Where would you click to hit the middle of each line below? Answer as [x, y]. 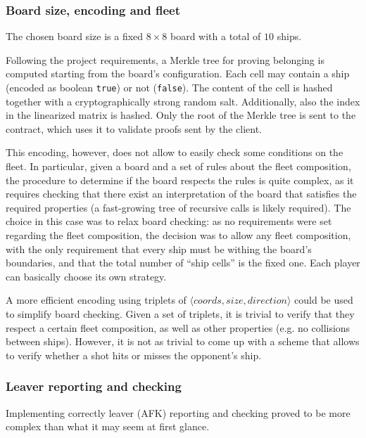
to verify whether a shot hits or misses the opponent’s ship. [134, 355]
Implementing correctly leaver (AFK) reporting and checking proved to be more [178, 412]
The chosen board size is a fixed [75, 36]
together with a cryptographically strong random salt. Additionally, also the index [183, 101]
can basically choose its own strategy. [86, 276]
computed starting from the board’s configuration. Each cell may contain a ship [178, 73]
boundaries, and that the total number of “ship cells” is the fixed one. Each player [183, 263]
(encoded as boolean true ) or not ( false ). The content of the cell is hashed [169, 87]
